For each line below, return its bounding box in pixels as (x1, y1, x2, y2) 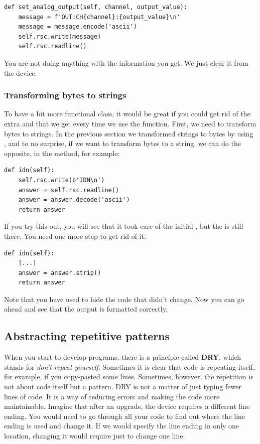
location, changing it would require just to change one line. (4, 430, 185, 441)
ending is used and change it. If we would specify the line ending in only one (4, 420, 239, 431)
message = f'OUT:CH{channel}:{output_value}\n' (18, 13, 180, 21)
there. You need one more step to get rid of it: (4, 230, 146, 241)
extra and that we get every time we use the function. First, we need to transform (4, 118, 256, 128)
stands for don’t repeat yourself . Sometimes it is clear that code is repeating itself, (4, 361, 255, 372)
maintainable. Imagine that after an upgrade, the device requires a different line (4, 401, 250, 411)
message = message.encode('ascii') (18, 23, 137, 31)
